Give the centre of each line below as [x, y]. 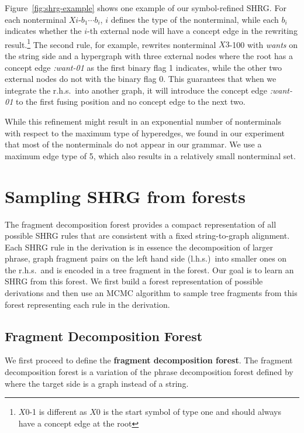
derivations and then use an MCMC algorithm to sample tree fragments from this [151, 293]
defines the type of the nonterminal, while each [195, 19]
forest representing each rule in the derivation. [87, 304]
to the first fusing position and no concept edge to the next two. [130, 102]
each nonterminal [36, 19]
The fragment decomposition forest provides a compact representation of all [141, 224]
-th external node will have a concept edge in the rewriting [192, 31]
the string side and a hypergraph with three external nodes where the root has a [149, 56]
